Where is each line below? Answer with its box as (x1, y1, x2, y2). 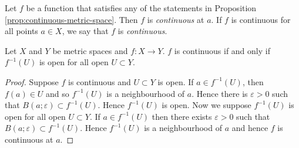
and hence (231, 122, 268, 134)
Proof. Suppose (5, 75, 59, 88)
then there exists (152, 110, 212, 122)
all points (5, 25, 38, 37)
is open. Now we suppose (162, 99, 251, 111)
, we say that (62, 25, 109, 37)
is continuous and (68, 75, 131, 88)
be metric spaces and (52, 44, 128, 56)
